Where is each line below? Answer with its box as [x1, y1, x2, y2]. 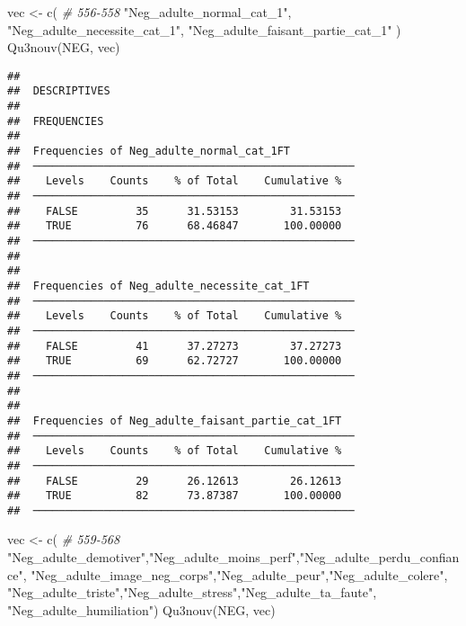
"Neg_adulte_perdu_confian [299, 548, 460, 567]
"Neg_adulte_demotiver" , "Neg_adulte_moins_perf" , [7, 548, 300, 567]
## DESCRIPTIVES [7, 85, 110, 98]
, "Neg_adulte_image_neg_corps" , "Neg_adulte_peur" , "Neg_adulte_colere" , [22, 565, 448, 584]
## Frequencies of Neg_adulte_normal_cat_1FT [7, 145, 290, 158]
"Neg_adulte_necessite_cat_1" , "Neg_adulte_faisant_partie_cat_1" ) [7, 20, 401, 39]
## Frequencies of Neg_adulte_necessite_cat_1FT [7, 279, 310, 292]
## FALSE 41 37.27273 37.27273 [7, 339, 342, 353]
